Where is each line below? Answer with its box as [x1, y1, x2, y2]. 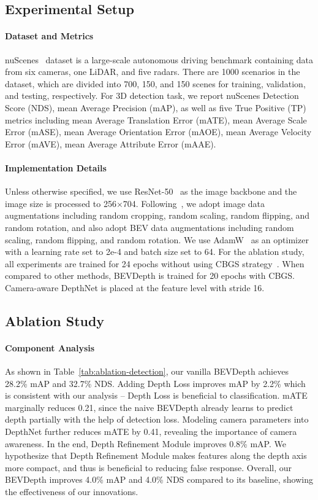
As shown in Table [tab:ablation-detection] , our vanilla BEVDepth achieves [5, 365, 289, 378]
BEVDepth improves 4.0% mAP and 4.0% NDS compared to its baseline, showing [5, 473, 314, 486]
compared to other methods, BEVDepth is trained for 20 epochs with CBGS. [5, 269, 295, 282]
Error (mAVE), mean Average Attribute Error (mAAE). [5, 137, 216, 150]
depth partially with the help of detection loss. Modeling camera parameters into [5, 413, 309, 426]
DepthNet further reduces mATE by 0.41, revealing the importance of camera [5, 425, 297, 438]
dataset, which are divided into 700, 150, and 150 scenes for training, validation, [5, 77, 306, 90]
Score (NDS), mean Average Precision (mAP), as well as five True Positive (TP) [5, 101, 306, 114]
